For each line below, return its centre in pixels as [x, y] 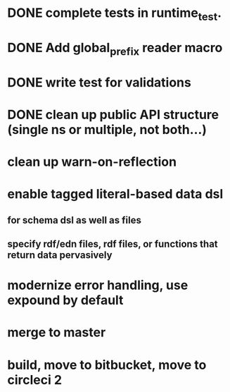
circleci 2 [34, 380]
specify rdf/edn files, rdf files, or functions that [113, 244]
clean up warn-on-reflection [92, 162]
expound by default [65, 300]
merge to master [57, 332]
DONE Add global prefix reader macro [115, 49]
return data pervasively [60, 255]
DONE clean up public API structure [113, 115]
